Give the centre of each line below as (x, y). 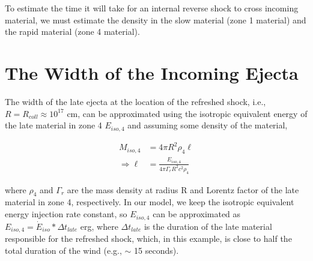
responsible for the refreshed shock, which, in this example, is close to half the (148, 238)
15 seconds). (156, 250)
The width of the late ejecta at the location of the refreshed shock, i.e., (135, 101)
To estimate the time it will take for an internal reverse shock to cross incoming (152, 8)
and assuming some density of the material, (208, 125)
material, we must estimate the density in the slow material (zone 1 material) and (156, 19)
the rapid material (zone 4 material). (72, 31)
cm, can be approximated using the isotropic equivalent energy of (187, 113)
